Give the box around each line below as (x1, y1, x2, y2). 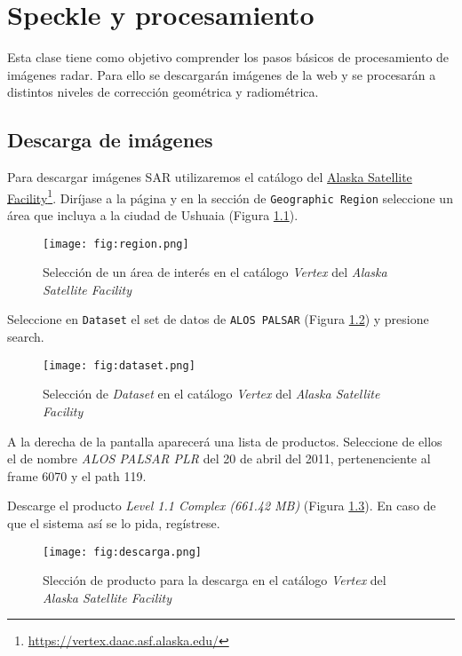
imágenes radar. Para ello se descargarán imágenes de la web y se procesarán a (7, 65, 436, 83)
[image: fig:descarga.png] (43, 545, 202, 558)
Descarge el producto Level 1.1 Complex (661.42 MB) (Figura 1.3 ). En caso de (7, 496, 436, 515)
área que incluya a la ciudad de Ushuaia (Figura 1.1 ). (7, 206, 299, 225)
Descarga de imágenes (7, 126, 213, 154)
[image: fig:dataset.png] (43, 359, 195, 372)
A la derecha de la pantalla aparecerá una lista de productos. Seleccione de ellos (7, 431, 442, 450)
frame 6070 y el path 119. (7, 466, 147, 485)
